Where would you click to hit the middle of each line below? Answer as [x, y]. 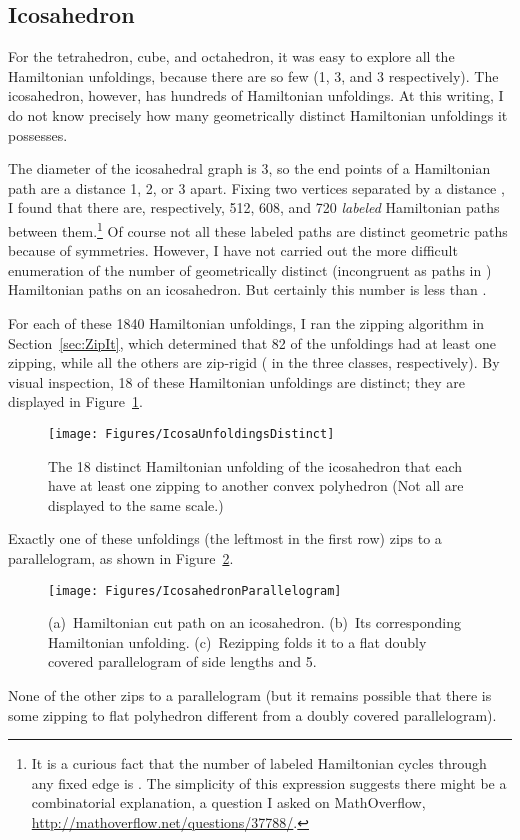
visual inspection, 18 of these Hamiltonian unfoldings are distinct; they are [237, 381]
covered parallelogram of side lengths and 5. [182, 661]
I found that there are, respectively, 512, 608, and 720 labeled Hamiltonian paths [254, 207]
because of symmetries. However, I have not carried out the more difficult [233, 250]
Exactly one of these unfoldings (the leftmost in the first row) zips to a [225, 538]
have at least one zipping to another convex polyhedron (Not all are [256, 485]
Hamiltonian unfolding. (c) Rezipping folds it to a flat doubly [237, 641]
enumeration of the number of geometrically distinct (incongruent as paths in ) [250, 269]
